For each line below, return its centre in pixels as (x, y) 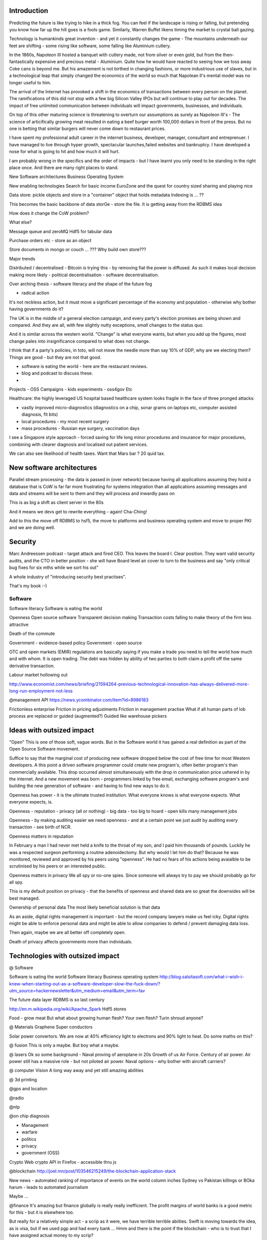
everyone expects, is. (31, 802)
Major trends (22, 258)
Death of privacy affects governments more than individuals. (71, 941)
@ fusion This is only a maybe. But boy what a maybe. (64, 1045)
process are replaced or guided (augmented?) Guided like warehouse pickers (88, 716)
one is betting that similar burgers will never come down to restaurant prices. (87, 128)
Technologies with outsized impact (64, 956)
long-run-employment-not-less (41, 691)
